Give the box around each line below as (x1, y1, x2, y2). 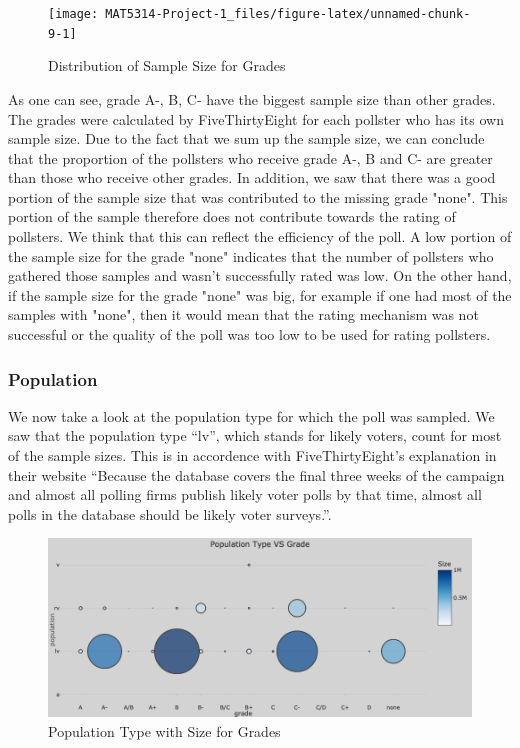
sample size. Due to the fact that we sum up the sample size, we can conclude (8, 128, 485, 149)
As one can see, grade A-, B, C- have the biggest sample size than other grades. (8, 88, 496, 109)
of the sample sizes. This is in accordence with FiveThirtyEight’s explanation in (8, 445, 497, 466)
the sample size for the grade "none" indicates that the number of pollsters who (8, 245, 494, 266)
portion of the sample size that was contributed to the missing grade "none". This (8, 186, 508, 207)
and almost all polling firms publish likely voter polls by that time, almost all (8, 484, 482, 505)
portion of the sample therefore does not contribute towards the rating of (8, 206, 456, 227)
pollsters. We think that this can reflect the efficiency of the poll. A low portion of (8, 226, 512, 247)
